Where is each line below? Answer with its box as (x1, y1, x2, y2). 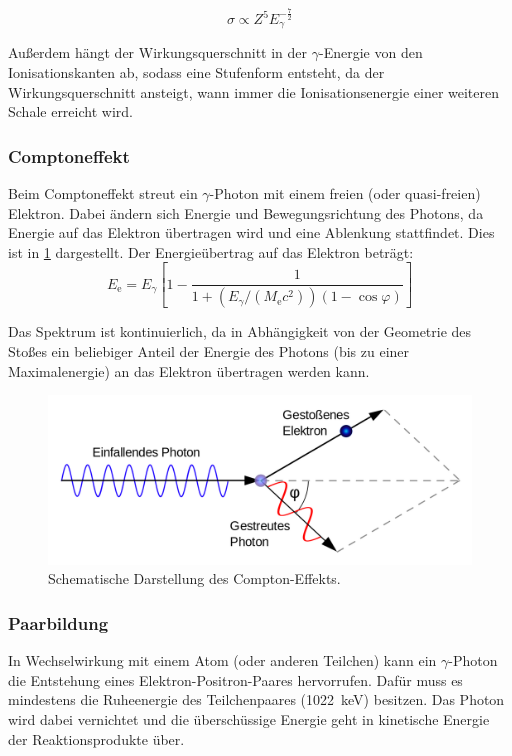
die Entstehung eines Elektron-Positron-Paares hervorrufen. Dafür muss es (8, 669, 463, 690)
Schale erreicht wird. (8, 101, 133, 122)
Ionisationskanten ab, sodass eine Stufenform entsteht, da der (8, 62, 385, 83)
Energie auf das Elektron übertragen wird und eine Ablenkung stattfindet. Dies (8, 222, 495, 243)
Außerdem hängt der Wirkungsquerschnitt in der (8, 42, 308, 63)
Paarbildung (8, 610, 109, 635)
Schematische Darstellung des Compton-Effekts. (48, 568, 341, 589)
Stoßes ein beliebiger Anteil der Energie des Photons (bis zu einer (8, 340, 410, 361)
